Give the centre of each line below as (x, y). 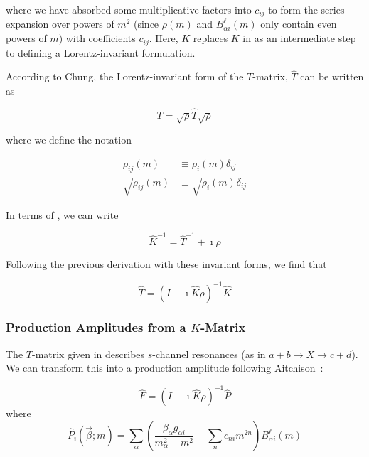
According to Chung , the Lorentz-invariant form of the (125, 76)
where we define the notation (69, 140)
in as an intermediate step (299, 38)
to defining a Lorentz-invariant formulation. (101, 52)
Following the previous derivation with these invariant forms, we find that (166, 264)
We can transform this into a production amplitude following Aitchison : (165, 368)
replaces (210, 38)
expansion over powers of (60, 24)
